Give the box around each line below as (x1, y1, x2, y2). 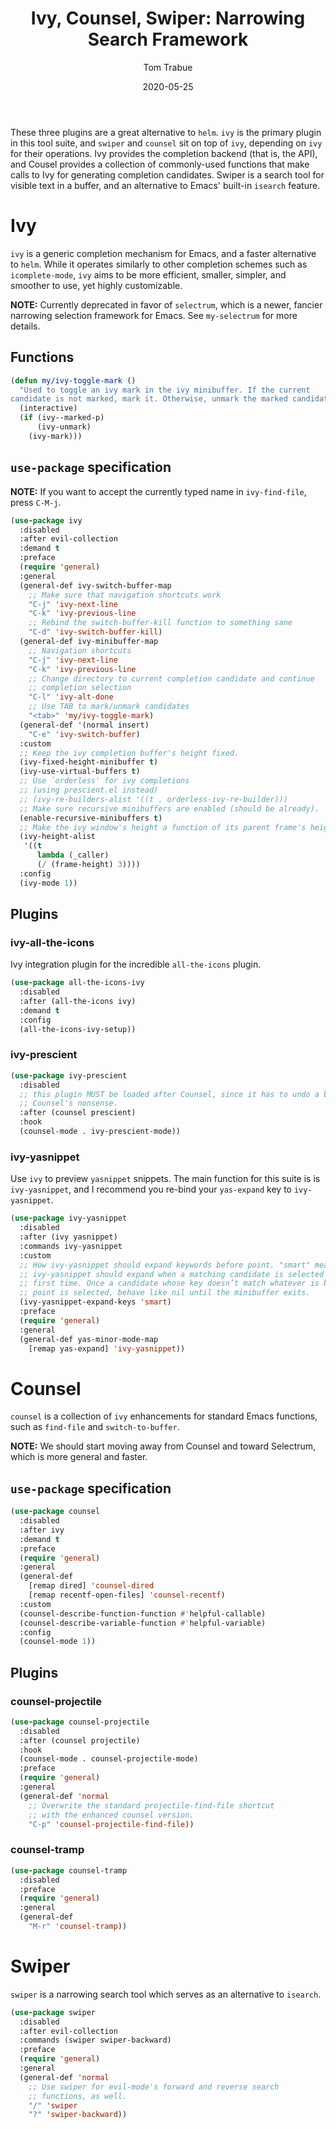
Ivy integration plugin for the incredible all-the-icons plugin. (10, 958, 262, 971)
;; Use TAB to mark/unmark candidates (28, 702, 190, 712)
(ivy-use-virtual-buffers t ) (19, 767, 141, 777)
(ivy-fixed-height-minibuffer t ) (19, 757, 159, 767)
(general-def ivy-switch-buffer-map (19, 580, 172, 591)
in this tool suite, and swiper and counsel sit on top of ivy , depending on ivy (10, 137, 323, 149)
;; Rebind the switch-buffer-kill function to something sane (28, 618, 293, 628)
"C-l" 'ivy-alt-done (28, 692, 114, 702)
